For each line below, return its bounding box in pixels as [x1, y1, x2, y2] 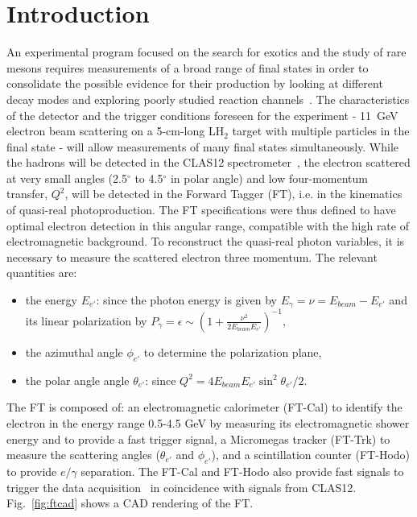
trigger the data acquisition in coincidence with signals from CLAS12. [6, 478, 357, 495]
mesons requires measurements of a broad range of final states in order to [6, 59, 369, 76]
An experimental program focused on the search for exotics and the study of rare [6, 43, 407, 60]
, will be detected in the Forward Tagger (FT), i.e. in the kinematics [64, 185, 403, 202]
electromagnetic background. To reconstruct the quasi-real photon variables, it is [6, 233, 405, 250]
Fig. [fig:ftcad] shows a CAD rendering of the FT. [6, 494, 254, 511]
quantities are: [6, 264, 77, 281]
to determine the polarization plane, [143, 343, 322, 360]
